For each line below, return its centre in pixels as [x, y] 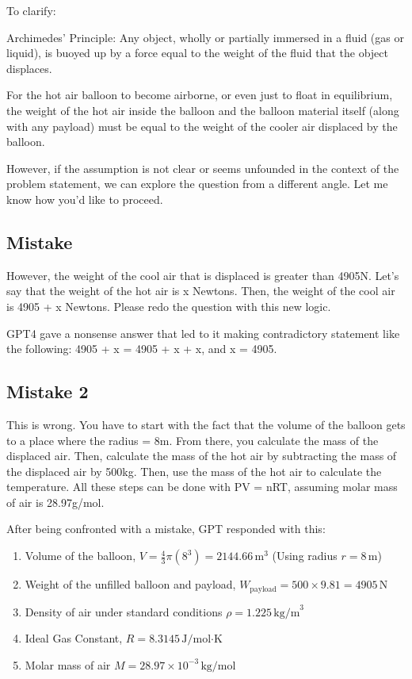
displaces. [29, 68]
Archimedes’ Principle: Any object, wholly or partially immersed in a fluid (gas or [205, 37]
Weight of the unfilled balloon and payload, [130, 584]
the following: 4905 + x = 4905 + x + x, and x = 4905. [142, 349]
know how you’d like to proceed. [85, 199]
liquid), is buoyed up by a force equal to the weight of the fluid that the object [197, 53]
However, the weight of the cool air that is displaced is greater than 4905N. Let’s [203, 275]
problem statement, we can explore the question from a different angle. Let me [197, 184]
